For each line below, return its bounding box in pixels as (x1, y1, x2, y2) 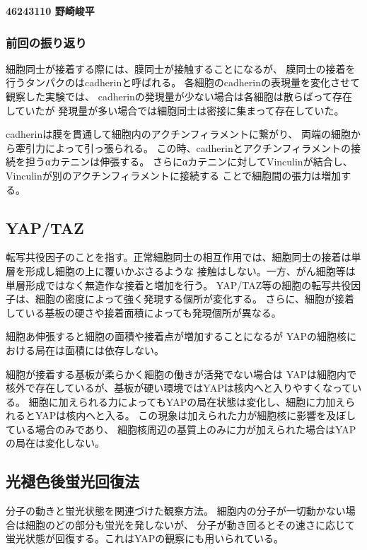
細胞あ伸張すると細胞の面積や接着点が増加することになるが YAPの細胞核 (6, 329, 347, 344)
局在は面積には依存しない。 (35, 342, 164, 357)
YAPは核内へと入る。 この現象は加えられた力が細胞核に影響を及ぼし (35, 408, 356, 423)
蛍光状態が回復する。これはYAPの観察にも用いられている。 (6, 531, 284, 546)
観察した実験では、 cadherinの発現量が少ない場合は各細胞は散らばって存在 (6, 89, 353, 103)
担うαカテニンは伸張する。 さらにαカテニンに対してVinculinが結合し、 (25, 154, 353, 169)
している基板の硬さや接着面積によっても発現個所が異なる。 (6, 305, 281, 320)
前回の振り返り (6, 33, 87, 51)
